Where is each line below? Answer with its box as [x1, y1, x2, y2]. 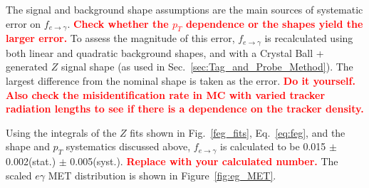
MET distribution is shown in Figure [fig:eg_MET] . [48, 167, 276, 182]
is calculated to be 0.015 [220, 139, 326, 154]
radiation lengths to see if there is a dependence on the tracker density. [6, 101, 364, 116]
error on [6, 16, 41, 31]
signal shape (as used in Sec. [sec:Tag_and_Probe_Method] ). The [61, 59, 353, 74]
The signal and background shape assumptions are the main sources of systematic [6, 2, 363, 16]
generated [6, 59, 48, 74]
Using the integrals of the [6, 125, 117, 140]
